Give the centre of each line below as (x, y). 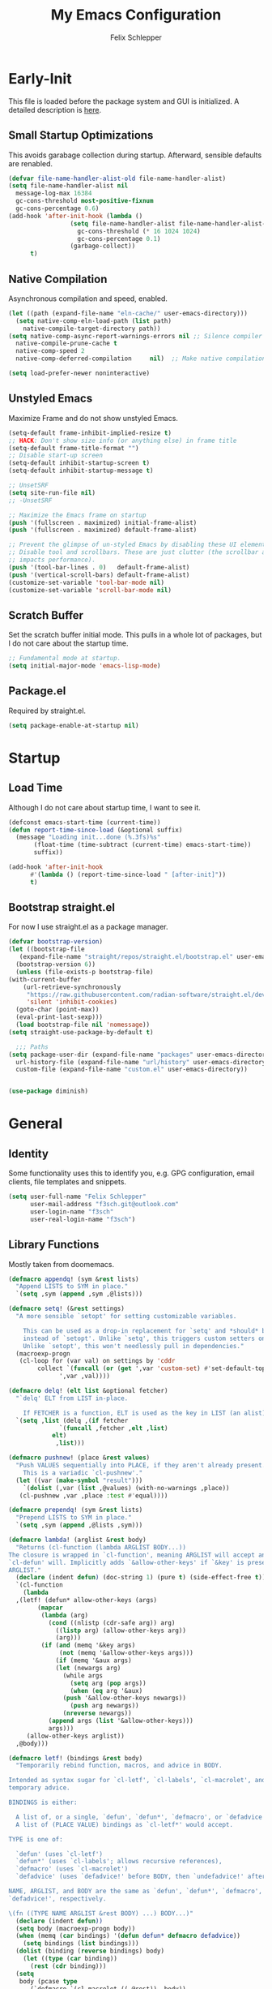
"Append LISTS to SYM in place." (72, 1287)
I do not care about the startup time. (68, 643)
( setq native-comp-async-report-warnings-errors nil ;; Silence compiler (136, 336)
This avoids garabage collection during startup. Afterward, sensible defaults (135, 155)
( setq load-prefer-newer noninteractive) (79, 374)
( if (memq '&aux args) (93, 1660)
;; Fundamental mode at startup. (65, 659)
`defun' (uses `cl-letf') (59, 1854)
